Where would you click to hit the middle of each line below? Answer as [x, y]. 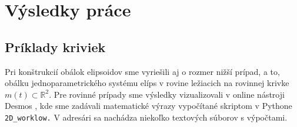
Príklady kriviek [55, 47]
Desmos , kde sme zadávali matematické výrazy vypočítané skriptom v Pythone [148, 106]
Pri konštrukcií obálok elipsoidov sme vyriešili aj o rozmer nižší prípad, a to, [142, 71]
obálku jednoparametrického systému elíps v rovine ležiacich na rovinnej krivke [147, 83]
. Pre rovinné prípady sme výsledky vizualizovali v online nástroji [167, 94]
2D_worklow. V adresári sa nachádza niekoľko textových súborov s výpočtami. [146, 117]
